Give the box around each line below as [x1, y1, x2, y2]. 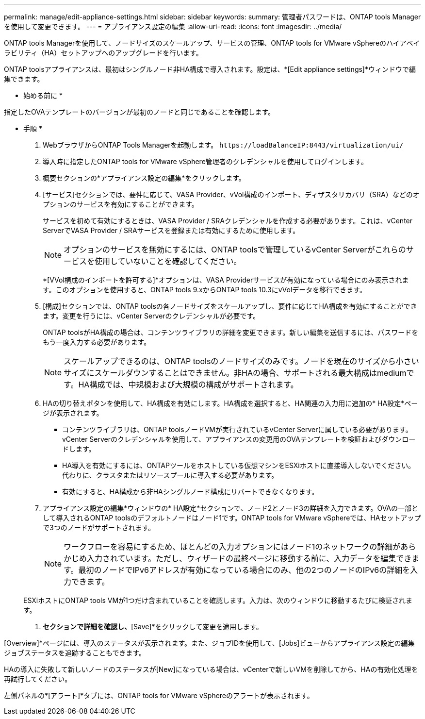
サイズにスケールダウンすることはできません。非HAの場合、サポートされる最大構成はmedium [64, 368, 407, 378]
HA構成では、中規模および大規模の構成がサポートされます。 [78, 380, 298, 389]
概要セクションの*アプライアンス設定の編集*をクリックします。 [43, 174, 245, 182]
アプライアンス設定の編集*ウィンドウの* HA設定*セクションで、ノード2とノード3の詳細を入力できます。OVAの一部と [43, 504, 419, 512]
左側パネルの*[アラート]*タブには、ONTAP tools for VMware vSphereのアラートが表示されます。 [4, 691, 314, 700]
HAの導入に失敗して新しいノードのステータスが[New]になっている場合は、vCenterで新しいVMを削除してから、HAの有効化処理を [4, 665, 418, 673]
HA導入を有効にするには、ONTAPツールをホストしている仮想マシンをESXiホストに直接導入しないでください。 [62, 461, 415, 469]
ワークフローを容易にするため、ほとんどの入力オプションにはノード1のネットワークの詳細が [64, 542, 401, 552]
